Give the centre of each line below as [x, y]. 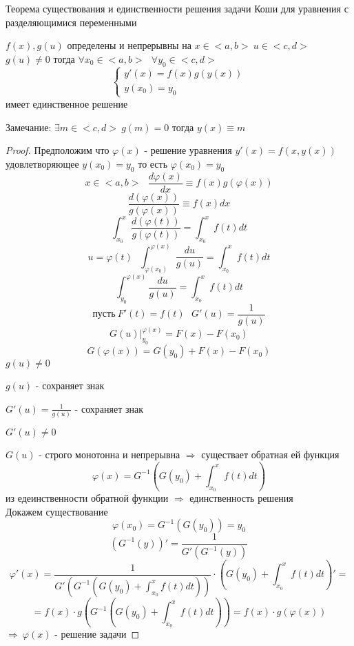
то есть [153, 163]
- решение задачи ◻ [97, 634]
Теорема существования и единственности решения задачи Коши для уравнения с [177, 8]
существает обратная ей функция [270, 454]
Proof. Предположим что [58, 150]
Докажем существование [57, 511]
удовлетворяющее [42, 163]
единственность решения [241, 498]
